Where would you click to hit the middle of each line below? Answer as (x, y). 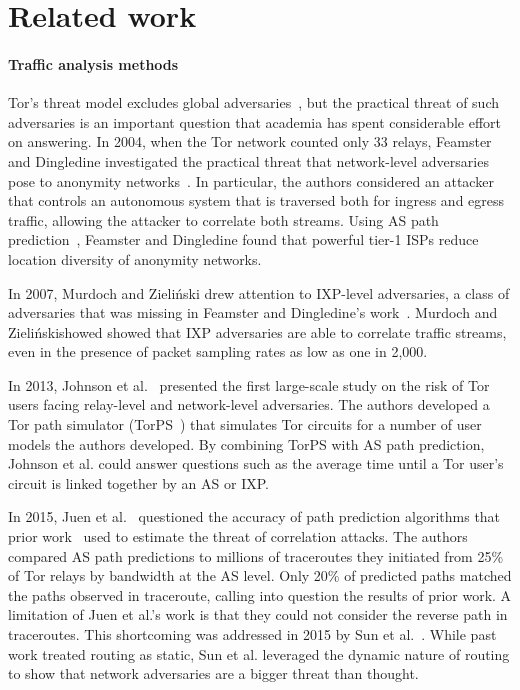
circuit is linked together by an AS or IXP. (138, 482)
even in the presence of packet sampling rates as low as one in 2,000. (218, 351)
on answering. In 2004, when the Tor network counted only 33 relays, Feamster (250, 141)
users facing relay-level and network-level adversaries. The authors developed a (249, 404)
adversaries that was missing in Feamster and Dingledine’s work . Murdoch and (253, 312)
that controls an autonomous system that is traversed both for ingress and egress (256, 200)
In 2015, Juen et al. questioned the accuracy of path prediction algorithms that (254, 516)
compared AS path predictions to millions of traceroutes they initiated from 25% (256, 555)
